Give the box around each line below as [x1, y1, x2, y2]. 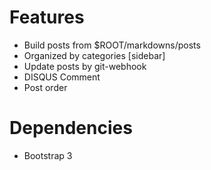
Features [9, 6, 85, 29]
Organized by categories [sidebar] [23, 49, 166, 61]
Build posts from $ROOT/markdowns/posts [23, 39, 201, 51]
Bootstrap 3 [23, 149, 73, 161]
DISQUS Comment [23, 71, 101, 83]
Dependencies [9, 117, 133, 140]
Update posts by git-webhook [23, 60, 147, 72]
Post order [23, 81, 68, 93]
